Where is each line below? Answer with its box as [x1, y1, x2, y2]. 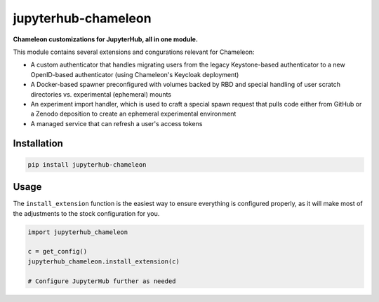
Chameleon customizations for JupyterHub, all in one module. [13, 35, 198, 43]
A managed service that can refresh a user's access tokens [30, 119, 203, 128]
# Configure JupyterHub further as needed [27, 277, 176, 285]
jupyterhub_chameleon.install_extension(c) [27, 257, 180, 266]
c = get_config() [27, 247, 88, 256]
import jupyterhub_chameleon [27, 228, 128, 236]
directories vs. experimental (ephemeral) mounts [30, 90, 172, 98]
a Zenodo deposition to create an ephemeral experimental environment [30, 109, 237, 118]
